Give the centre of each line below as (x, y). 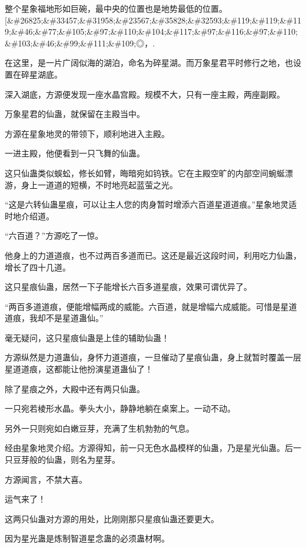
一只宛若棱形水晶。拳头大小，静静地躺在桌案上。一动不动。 (120, 408)
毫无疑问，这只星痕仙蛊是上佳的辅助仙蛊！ (87, 337)
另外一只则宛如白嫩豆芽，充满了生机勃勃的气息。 (99, 428)
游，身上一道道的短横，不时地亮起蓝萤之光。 (91, 184)
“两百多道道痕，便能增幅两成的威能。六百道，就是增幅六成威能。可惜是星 (147, 306)
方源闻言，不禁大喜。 (46, 479)
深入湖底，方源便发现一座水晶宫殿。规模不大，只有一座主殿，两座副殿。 (145, 94)
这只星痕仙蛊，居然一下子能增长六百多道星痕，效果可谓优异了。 (128, 287)
